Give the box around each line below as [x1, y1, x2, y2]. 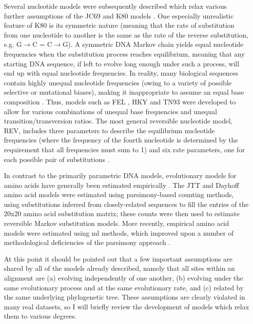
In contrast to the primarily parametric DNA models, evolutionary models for [4, 170, 236, 181]
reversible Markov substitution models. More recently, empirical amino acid [4, 218, 229, 228]
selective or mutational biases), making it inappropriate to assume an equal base [4, 87, 244, 97]
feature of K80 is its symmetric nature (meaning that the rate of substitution [4, 20, 234, 30]
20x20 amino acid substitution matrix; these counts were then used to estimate [4, 208, 240, 219]
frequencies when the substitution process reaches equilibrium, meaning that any [4, 48, 245, 59]
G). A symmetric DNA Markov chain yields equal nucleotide [62, 39, 244, 49]
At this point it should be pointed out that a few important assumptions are [4, 253, 233, 263]
